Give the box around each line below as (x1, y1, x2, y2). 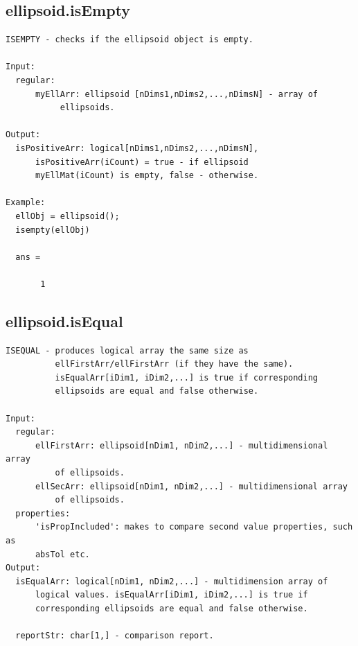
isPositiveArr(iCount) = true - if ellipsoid (35, 157, 249, 167)
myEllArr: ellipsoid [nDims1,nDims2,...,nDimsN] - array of (35, 89, 319, 99)
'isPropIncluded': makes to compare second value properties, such (35, 522, 353, 532)
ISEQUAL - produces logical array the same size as (6, 345, 249, 356)
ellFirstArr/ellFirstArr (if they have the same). (55, 359, 294, 369)
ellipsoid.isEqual (6, 310, 123, 331)
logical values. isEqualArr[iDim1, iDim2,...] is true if (35, 590, 308, 600)
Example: (6, 198, 46, 208)
